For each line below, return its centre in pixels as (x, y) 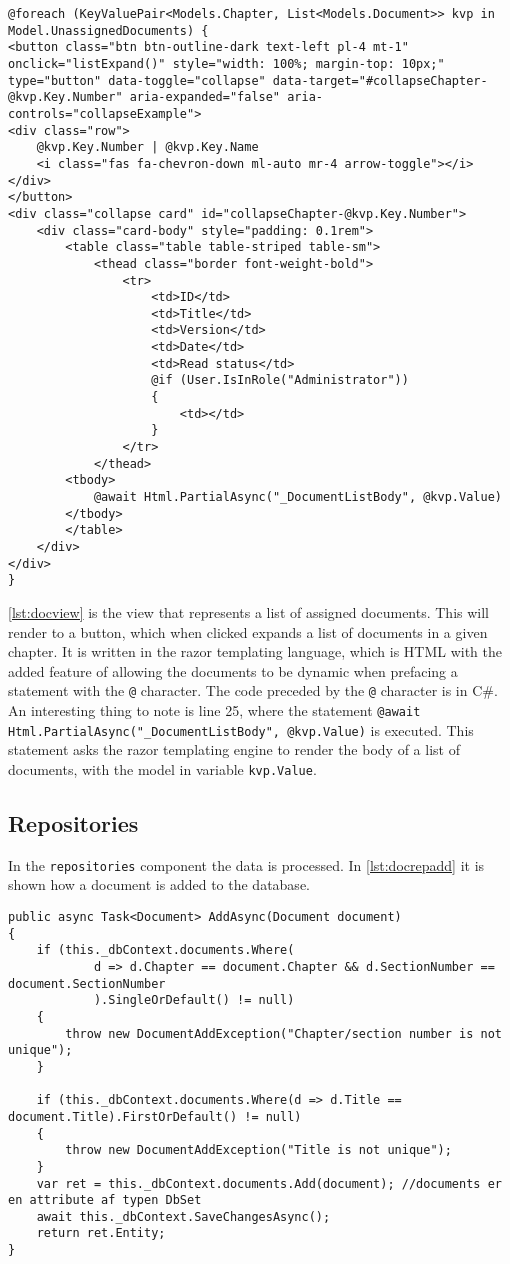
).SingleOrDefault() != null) (194, 1000)
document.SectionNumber (87, 983)
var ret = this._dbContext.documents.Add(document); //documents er (269, 1183)
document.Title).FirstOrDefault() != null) (155, 1116)
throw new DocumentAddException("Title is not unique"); (258, 1150)
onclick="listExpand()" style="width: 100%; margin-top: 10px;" (226, 63)
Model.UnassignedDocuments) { (108, 30)
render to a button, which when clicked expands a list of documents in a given (248, 631)
